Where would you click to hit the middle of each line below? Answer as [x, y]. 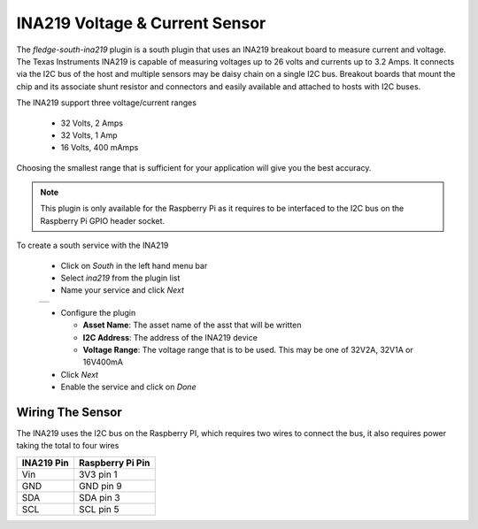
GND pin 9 [100, 486]
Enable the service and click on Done [128, 387]
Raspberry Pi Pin [114, 463]
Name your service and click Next [123, 290]
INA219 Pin [46, 463]
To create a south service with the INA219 [93, 245]
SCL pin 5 [99, 509]
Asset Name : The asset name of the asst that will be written [192, 325]
